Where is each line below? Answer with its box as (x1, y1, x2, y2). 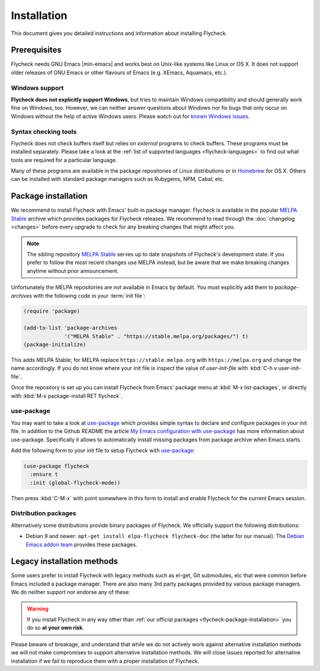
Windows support (11, 84, 64, 92)
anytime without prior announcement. (27, 267, 119, 274)
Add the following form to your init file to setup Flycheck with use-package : (11, 447, 196, 454)
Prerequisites (11, 45, 62, 55)
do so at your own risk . (27, 624, 84, 631)
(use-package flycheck (23, 463, 89, 469)
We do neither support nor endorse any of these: (11, 589, 130, 596)
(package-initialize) (23, 341, 87, 348)
